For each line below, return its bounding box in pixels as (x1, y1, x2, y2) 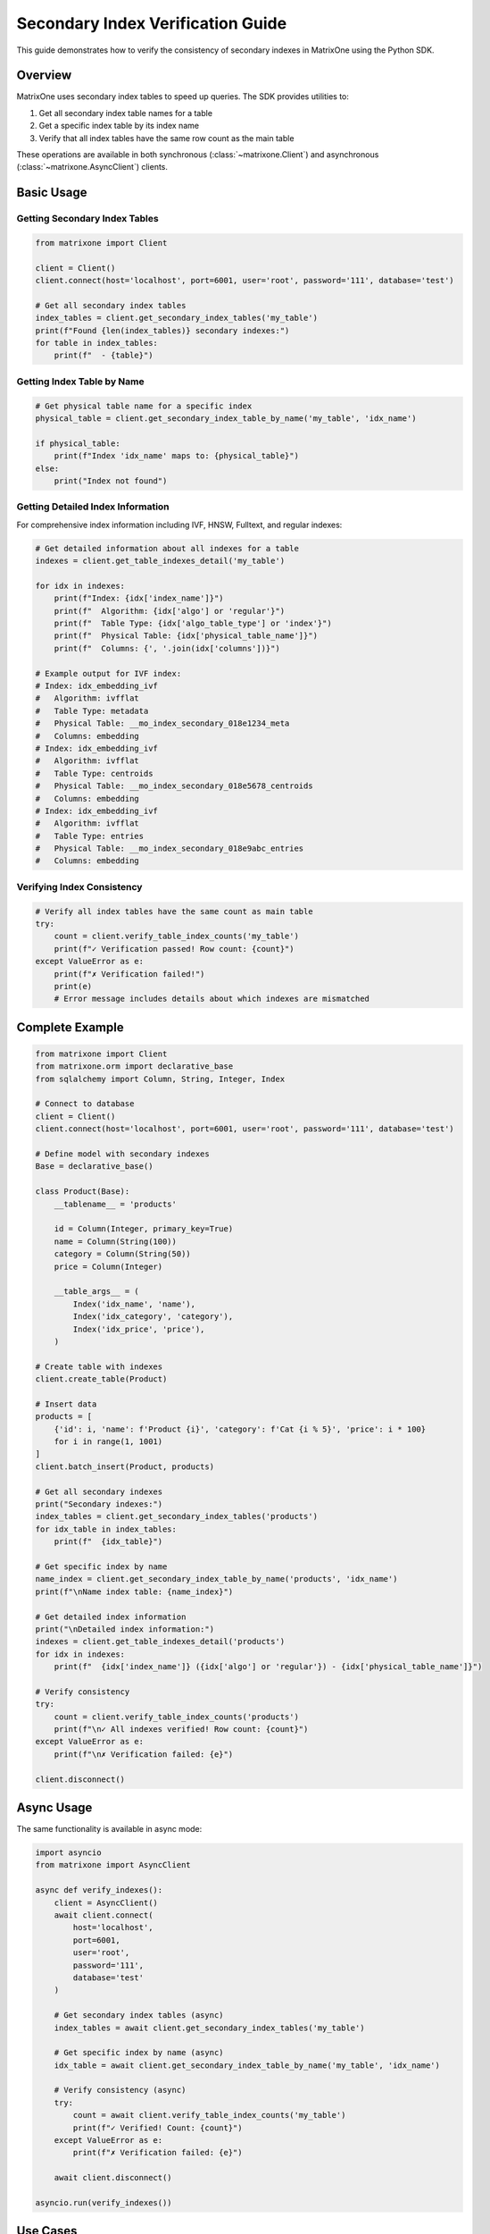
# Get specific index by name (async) (54, 2047, 224, 2058)
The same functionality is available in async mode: (16, 1824, 203, 1835)
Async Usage (16, 1800, 93, 1815)
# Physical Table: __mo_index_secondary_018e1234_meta (35, 718, 290, 728)
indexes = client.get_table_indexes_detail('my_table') (35, 556, 286, 567)
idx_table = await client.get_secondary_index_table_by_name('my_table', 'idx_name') (54, 2060, 441, 2070)
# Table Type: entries (35, 831, 145, 841)
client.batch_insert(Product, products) (35, 1461, 214, 1472)
